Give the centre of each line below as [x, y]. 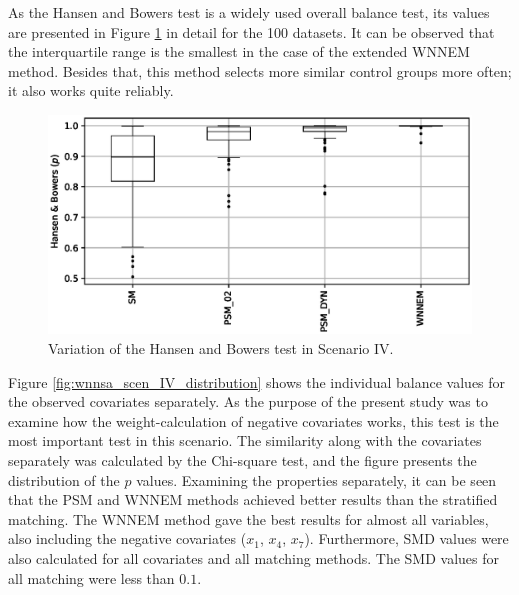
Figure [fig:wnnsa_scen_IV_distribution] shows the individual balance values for [257, 381]
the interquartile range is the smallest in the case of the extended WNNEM [239, 51]
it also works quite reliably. [91, 90]
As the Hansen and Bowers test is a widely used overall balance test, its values [249, 12]
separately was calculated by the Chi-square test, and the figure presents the [242, 459]
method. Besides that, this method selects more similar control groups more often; [260, 70]
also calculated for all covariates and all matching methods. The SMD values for [253, 557]
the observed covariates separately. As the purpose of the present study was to [248, 401]
